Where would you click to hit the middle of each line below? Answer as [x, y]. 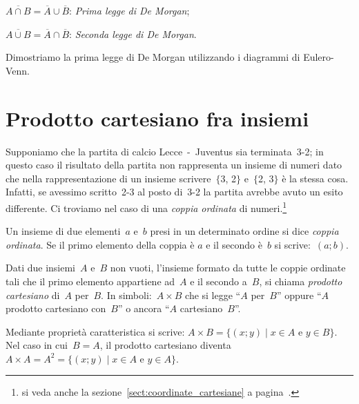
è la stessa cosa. [315, 178]
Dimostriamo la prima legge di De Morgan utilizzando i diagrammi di [153, 57]
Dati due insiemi [40, 268]
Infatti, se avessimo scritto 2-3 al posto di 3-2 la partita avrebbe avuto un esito [174, 192]
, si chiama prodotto [301, 281]
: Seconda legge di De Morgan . [133, 33]
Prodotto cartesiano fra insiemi [157, 118]
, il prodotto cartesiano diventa [165, 345]
